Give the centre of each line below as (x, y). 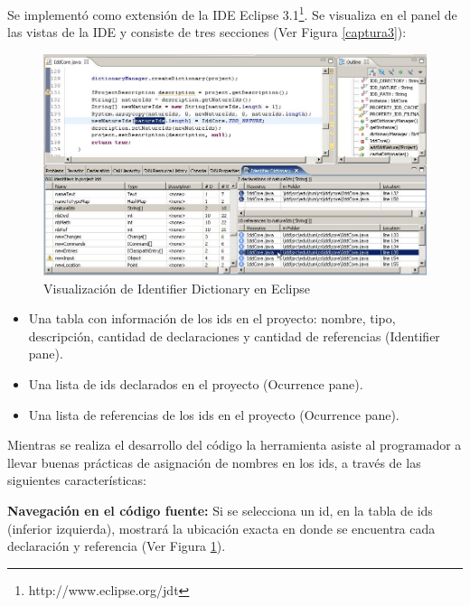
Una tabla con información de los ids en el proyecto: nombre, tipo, (212, 318)
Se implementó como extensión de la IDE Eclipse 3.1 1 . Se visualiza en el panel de (232, 13)
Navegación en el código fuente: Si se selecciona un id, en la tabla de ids (220, 511)
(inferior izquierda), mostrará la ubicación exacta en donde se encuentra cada (221, 528)
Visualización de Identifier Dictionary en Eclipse (177, 288)
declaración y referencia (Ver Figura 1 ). (117, 546)
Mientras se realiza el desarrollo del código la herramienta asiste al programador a (235, 445)
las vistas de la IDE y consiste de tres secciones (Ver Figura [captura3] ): (207, 32)
